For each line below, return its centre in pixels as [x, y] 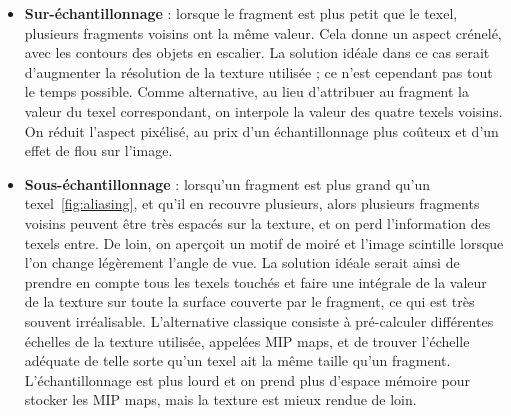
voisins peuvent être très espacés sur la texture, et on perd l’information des [257, 222]
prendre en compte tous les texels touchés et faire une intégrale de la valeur [255, 281]
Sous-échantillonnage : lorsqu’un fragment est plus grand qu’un [227, 183]
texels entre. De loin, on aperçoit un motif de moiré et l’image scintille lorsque [264, 242]
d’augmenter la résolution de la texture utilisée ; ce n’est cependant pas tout [258, 71]
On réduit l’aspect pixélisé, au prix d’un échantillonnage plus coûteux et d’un [261, 130]
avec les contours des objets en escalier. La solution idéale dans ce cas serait [257, 52]
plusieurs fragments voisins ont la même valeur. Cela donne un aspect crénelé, [263, 32]
